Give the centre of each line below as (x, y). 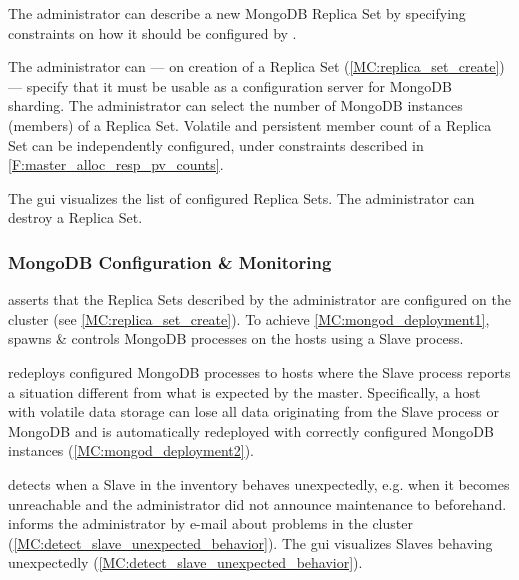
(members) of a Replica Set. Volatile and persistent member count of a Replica (250, 124)
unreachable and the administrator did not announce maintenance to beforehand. (257, 503)
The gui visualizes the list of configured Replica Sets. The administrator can (241, 197)
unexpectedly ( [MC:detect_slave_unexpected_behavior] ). (185, 562)
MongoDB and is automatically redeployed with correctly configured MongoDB (251, 430)
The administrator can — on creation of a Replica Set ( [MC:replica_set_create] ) (256, 66)
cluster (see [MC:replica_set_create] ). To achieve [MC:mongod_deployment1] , (249, 318)
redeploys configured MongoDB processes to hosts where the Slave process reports (259, 371)
